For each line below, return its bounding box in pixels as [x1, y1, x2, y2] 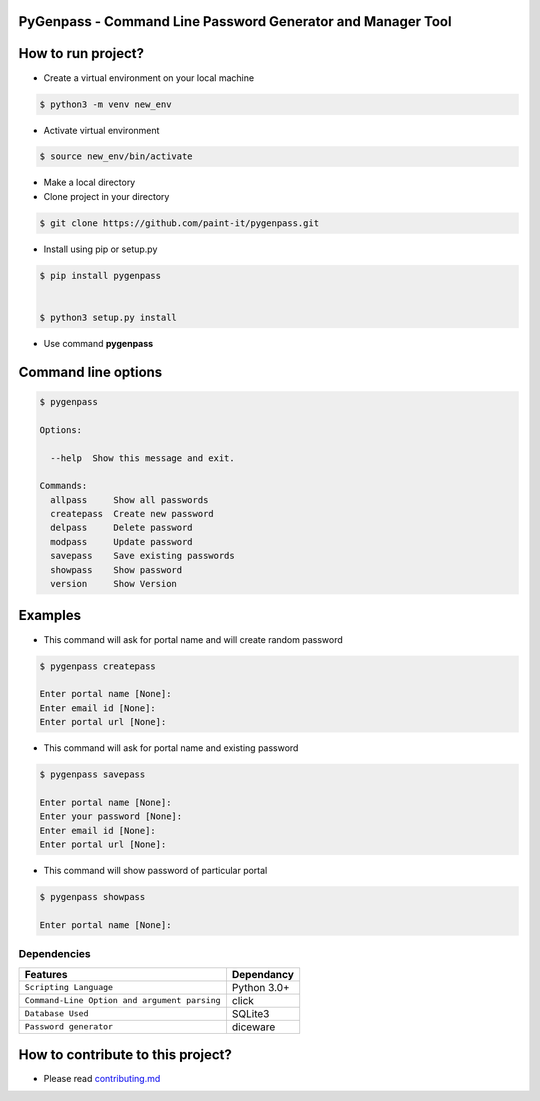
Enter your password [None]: [39, 811, 183, 822]
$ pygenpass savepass [39, 769, 146, 780]
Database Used [24, 1008, 89, 1019]
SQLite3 [231, 1006, 270, 1020]
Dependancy [231, 967, 295, 981]
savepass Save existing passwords [50, 550, 235, 562]
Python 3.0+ [231, 980, 290, 994]
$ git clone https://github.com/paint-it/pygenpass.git [39, 217, 320, 229]
